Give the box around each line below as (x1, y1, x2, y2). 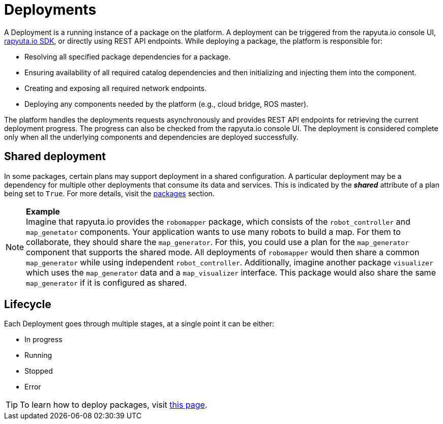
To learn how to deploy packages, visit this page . (20, 400, 208, 410)
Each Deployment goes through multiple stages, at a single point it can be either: (4, 319, 275, 328)
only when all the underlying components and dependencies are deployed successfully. (4, 132, 299, 141)
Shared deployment (4, 150, 106, 163)
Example (26, 206, 60, 217)
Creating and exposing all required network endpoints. (24, 83, 207, 93)
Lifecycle (4, 298, 51, 311)
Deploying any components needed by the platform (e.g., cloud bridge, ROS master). (24, 99, 309, 108)
